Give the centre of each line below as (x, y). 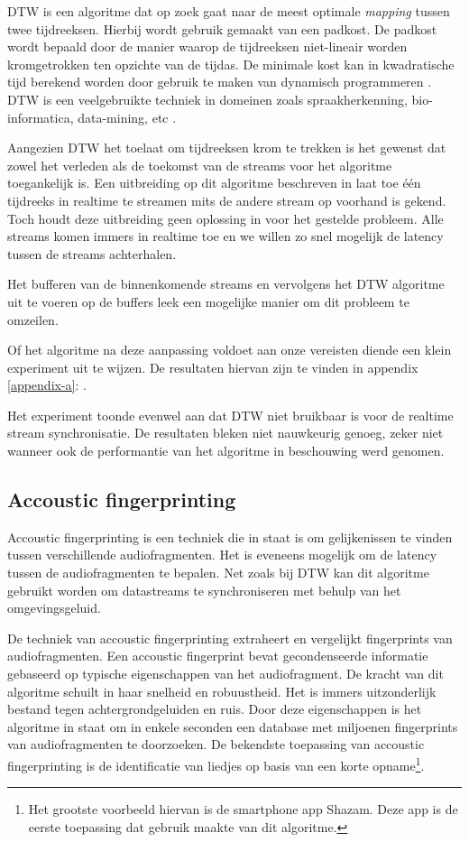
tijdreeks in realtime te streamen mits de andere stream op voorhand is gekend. (227, 200)
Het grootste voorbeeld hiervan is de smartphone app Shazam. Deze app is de (243, 809)
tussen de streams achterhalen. (92, 253)
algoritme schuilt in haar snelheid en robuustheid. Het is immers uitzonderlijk (222, 691)
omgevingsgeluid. (54, 608)
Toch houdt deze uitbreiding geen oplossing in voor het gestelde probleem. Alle (225, 218)
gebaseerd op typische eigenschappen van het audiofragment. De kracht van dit (225, 674)
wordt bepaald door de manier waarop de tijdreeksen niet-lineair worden (207, 46)
